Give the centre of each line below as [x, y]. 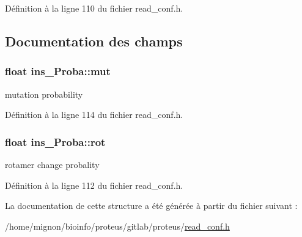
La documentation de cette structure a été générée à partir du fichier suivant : [151, 206]
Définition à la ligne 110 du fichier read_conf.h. [94, 8]
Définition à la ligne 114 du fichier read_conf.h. [94, 115]
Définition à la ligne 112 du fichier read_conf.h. [94, 185]
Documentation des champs [94, 41]
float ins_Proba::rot [55, 141]
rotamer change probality [52, 164]
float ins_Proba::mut [58, 71]
